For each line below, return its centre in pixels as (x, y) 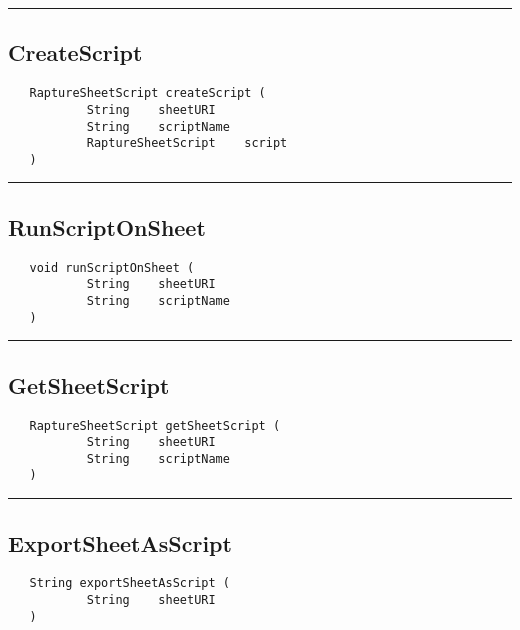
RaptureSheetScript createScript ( (147, 93)
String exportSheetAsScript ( (129, 583)
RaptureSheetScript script (187, 143)
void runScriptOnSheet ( (112, 267)
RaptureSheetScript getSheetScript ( (155, 425)
